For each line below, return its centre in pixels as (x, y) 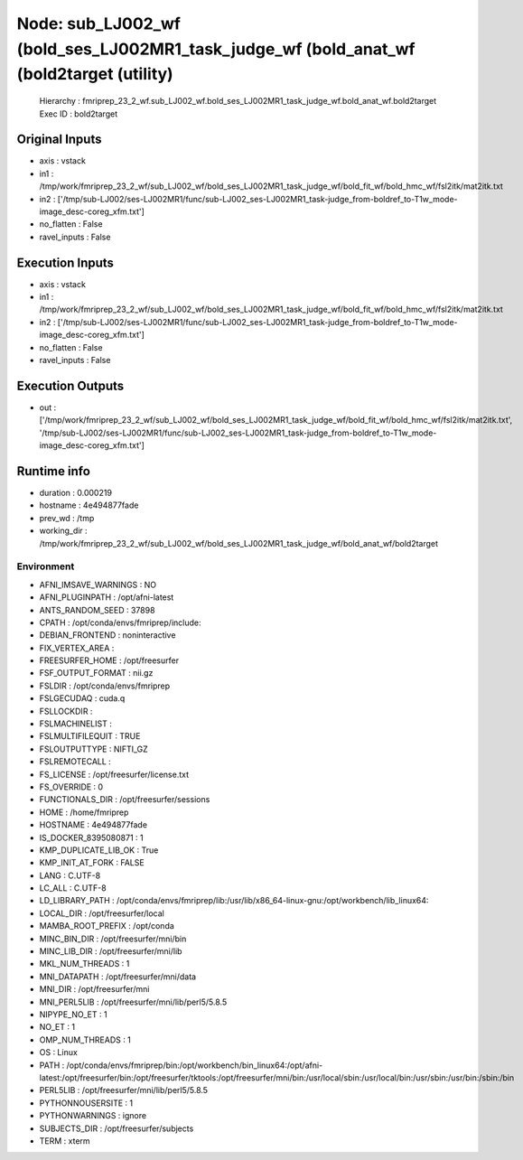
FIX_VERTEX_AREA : (77, 648)
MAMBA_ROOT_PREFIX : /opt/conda (107, 926)
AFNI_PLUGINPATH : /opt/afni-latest (107, 597)
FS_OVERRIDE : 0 (71, 787)
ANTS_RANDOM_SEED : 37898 (97, 610)
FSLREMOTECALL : (75, 762)
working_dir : (63, 531)
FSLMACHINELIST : (75, 724)
